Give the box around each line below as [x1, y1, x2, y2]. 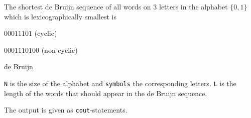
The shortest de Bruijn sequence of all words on [4, 1, 151, 11]
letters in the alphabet [159, 1, 228, 11]
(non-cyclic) [41, 44, 78, 55]
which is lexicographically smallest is [4, 11, 116, 21]
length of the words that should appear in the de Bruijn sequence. [4, 88, 207, 98]
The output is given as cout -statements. [4, 105, 128, 115]
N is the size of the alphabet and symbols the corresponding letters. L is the [4, 78, 236, 88]
